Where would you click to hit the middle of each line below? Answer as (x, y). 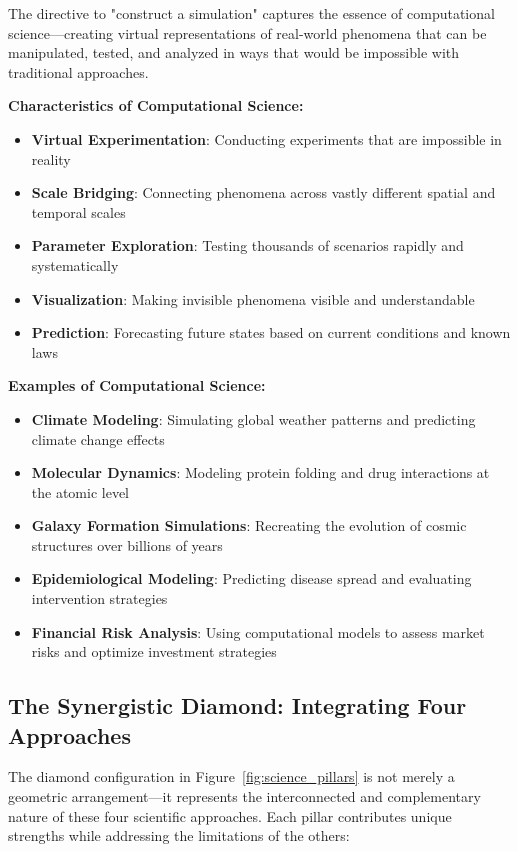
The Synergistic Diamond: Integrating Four (237, 705)
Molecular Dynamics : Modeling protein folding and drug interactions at (260, 472)
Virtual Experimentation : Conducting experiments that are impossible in (266, 138)
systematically (75, 264)
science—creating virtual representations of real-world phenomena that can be (247, 32)
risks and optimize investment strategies (154, 651)
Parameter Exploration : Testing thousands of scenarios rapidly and (247, 245)
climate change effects (98, 438)
